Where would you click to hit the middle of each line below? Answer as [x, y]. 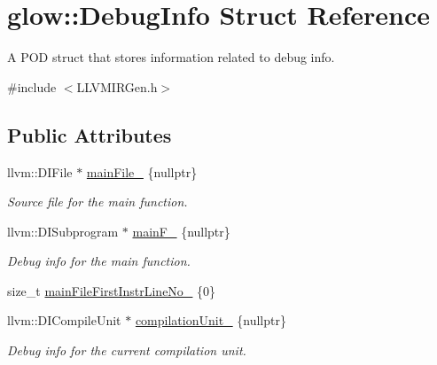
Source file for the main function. [98, 202]
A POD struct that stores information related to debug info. [171, 57]
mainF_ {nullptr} [181, 231]
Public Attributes [90, 134]
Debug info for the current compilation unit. [127, 350]
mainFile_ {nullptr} [142, 171]
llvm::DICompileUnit [64, 320]
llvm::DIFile [40, 171]
